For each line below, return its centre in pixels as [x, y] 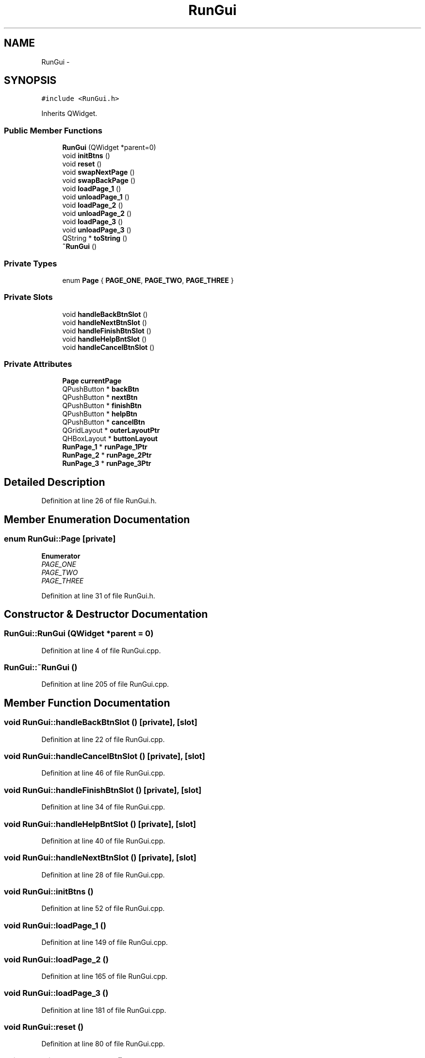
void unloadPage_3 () [97, 230]
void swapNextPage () [98, 172]
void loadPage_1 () [92, 189]
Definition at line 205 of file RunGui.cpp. [105, 684]
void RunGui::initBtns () [49, 892]
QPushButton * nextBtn [100, 397]
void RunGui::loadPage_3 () [56, 993]
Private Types [31, 263]
